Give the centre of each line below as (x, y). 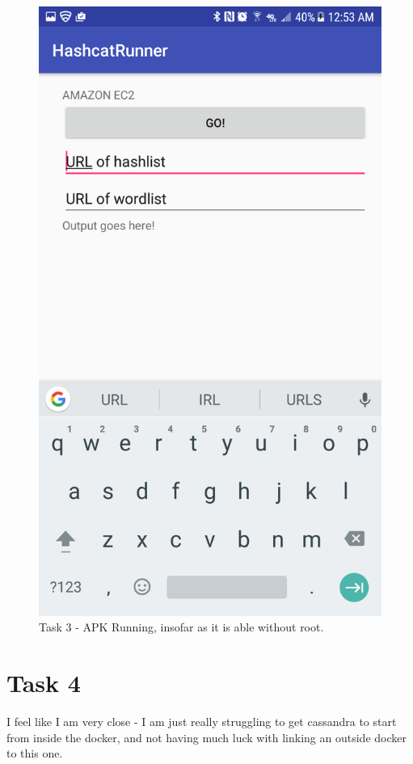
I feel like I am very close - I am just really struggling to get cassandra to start (202, 722)
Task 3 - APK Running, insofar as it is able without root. (181, 627)
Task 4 (44, 683)
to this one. (35, 753)
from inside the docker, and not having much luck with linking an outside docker (206, 737)
